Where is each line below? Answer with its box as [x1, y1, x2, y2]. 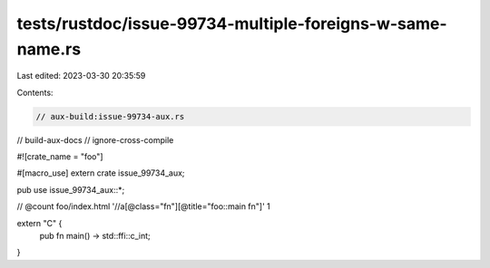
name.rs [16, 39, 82, 59]
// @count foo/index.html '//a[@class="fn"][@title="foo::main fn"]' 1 [16, 201, 271, 212]
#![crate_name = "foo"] [16, 151, 103, 162]
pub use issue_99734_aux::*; [16, 184, 125, 195]
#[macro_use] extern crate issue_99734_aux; [16, 167, 185, 178]
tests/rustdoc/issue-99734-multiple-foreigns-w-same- [16, 14, 448, 33]
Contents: [16, 87, 54, 98]
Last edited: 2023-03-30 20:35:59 [16, 71, 146, 81]
